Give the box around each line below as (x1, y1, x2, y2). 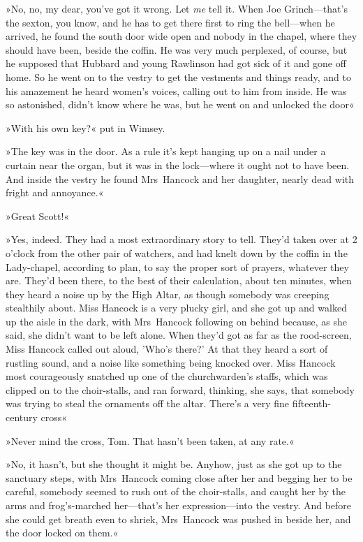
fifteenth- (292, 396, 331, 411)
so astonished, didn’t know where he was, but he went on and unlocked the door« (6, 97, 355, 112)
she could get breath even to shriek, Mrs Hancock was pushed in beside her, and (6, 511, 351, 526)
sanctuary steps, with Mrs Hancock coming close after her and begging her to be (6, 470, 353, 485)
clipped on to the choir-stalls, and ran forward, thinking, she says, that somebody (6, 382, 355, 397)
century (6, 410, 38, 425)
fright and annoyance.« (6, 185, 104, 200)
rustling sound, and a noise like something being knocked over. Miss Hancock (6, 355, 336, 369)
